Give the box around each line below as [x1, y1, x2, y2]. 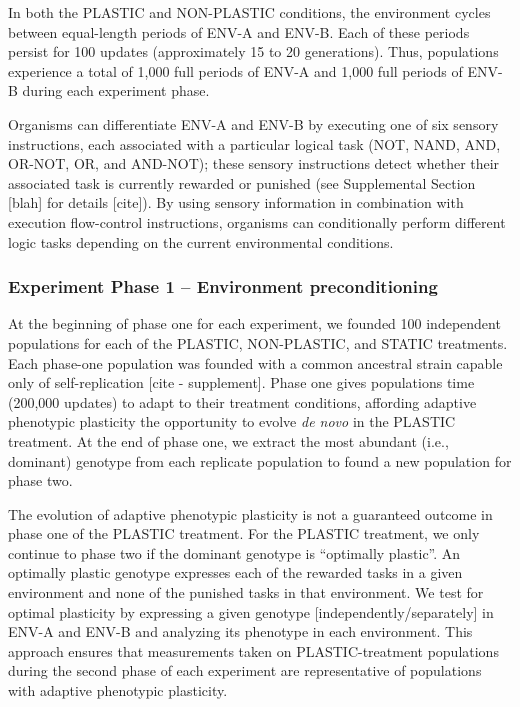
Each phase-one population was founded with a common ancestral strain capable [8, 352, 503, 373]
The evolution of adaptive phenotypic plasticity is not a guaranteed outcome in [8, 503, 493, 524]
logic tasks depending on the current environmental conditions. [8, 231, 394, 252]
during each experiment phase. [22, 80, 210, 101]
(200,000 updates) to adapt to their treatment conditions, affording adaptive [8, 391, 477, 412]
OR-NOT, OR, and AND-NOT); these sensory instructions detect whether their [8, 153, 500, 174]
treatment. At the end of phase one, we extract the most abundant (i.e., [8, 430, 449, 451]
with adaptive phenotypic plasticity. [8, 680, 228, 701]
